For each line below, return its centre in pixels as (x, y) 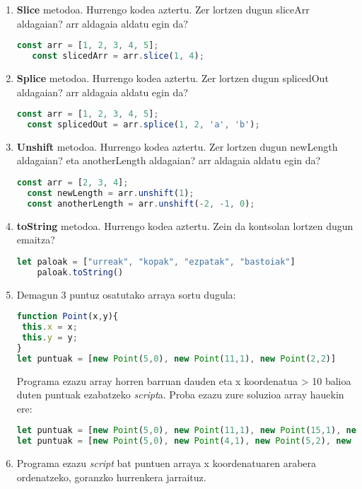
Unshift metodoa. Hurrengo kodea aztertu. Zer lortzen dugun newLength (177, 146)
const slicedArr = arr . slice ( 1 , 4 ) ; (118, 56)
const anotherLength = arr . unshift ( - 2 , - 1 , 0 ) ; (141, 203)
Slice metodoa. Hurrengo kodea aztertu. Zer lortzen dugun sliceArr (163, 9)
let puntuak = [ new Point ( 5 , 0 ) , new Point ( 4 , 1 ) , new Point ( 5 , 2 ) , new (184, 441)
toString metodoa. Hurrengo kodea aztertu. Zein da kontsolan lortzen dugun (185, 225)
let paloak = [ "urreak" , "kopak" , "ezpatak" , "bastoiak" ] (156, 261)
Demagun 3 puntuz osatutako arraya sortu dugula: (126, 294)
